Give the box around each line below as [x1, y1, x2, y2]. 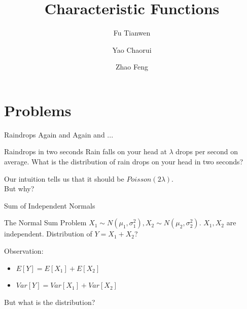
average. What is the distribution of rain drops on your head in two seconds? [4, 156, 243, 167]
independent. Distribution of [4, 228, 92, 239]
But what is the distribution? [4, 296, 95, 307]
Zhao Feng [116, 61, 148, 72]
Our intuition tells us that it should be [4, 173, 124, 184]
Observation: [4, 246, 44, 256]
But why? [4, 183, 34, 194]
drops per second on [175, 146, 238, 157]
